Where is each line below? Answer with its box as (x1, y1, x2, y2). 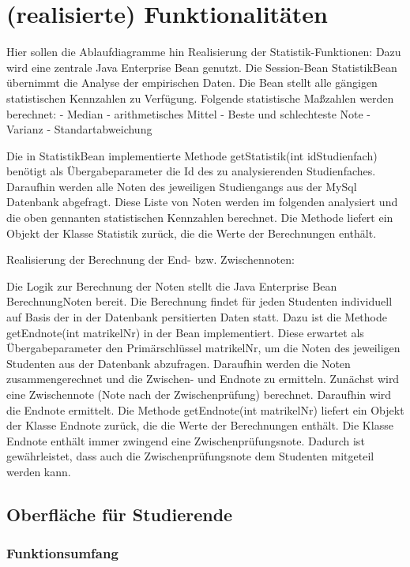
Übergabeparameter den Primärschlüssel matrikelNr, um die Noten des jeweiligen (6, 340, 401, 356)
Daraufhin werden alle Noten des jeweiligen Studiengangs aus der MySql (6, 178, 357, 194)
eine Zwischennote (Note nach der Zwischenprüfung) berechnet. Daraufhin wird (6, 386, 392, 402)
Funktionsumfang (6, 543, 118, 563)
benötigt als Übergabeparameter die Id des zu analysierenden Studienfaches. (6, 163, 376, 179)
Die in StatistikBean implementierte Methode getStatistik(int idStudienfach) (6, 147, 378, 163)
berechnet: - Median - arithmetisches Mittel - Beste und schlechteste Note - (6, 105, 371, 122)
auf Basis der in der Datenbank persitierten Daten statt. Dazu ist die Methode (6, 309, 387, 325)
